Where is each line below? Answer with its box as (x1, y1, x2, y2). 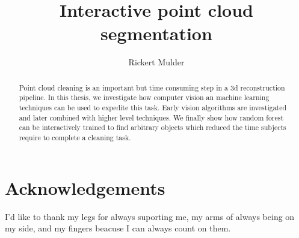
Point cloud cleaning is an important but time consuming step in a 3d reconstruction (19, 82, 285, 92)
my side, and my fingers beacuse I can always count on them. (5, 222, 231, 234)
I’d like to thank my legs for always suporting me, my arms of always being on (5, 210, 295, 222)
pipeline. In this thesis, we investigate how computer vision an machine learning (19, 92, 270, 103)
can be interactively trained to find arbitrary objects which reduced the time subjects (19, 122, 286, 132)
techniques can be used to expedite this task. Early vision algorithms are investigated (19, 103, 287, 113)
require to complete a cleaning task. (19, 132, 131, 142)
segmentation (100, 21, 212, 46)
